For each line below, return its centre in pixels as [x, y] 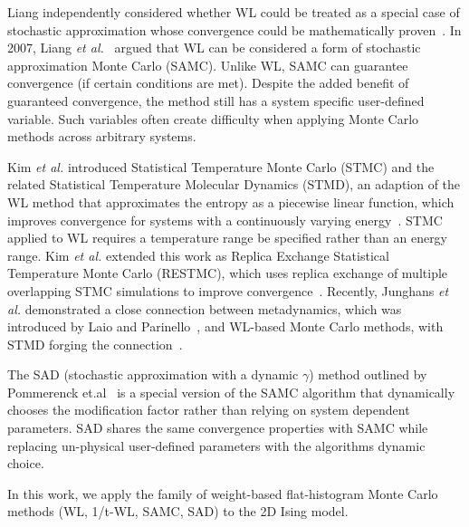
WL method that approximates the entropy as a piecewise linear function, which [231, 201]
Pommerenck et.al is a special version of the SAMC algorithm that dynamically [231, 392]
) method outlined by [368, 374]
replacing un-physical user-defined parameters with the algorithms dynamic [216, 445]
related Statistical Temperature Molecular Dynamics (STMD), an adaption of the [234, 184]
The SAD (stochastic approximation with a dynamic [153, 374]
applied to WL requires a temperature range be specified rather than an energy [228, 238]
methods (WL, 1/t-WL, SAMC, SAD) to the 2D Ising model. [178, 511]
